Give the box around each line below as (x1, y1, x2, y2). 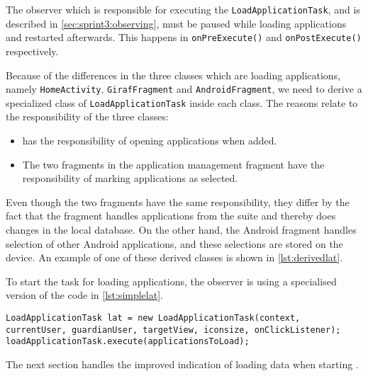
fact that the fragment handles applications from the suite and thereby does (6, 208, 336, 223)
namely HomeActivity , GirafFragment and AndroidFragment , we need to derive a (6, 81, 362, 96)
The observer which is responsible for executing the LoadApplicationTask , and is (6, 2, 360, 16)
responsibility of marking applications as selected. (22, 171, 238, 186)
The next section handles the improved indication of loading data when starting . (6, 356, 359, 371)
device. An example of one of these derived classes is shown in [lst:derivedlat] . (6, 250, 343, 265)
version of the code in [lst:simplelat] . (6, 287, 163, 302)
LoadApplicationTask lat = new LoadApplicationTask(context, (6, 312, 301, 323)
